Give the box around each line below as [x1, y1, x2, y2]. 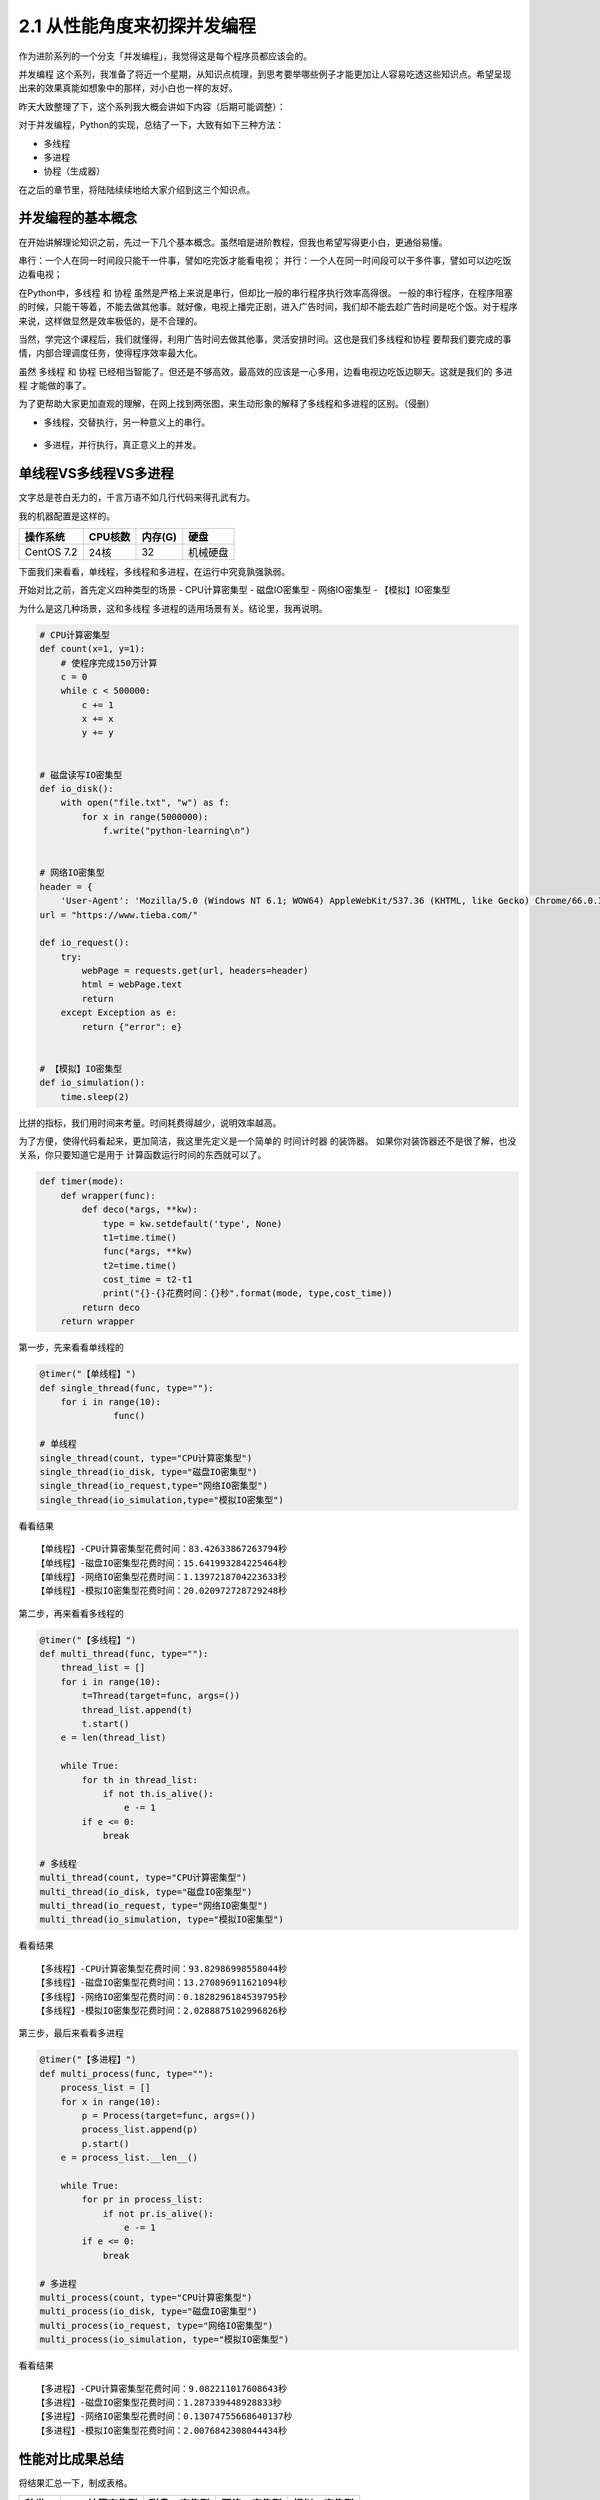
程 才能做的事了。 [18, 380, 92, 392]
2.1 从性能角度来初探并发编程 [18, 15, 257, 37]
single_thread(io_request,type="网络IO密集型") [39, 1480, 269, 1492]
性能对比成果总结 [18, 2450, 124, 2467]
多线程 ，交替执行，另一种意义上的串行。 [43, 416, 210, 428]
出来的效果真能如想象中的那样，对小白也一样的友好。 [18, 82, 238, 94]
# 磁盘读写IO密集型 [39, 769, 123, 780]
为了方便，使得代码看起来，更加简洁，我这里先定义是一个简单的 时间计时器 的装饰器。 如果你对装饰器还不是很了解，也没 [18, 1135, 517, 1147]
